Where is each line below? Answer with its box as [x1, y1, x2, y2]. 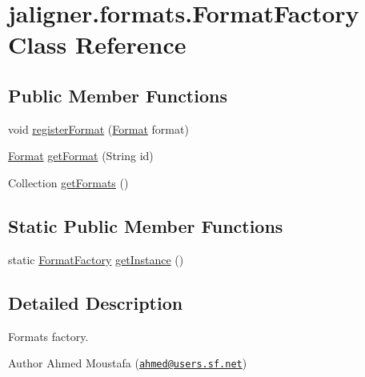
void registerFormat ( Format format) [8, 120, 189, 137]
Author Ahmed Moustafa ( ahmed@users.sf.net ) [8, 355, 247, 371]
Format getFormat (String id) [8, 147, 154, 164]
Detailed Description [8, 290, 183, 315]
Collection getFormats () [8, 174, 129, 191]
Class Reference [8, 28, 187, 61]
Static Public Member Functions [8, 213, 283, 238]
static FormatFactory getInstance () [8, 251, 184, 267]
